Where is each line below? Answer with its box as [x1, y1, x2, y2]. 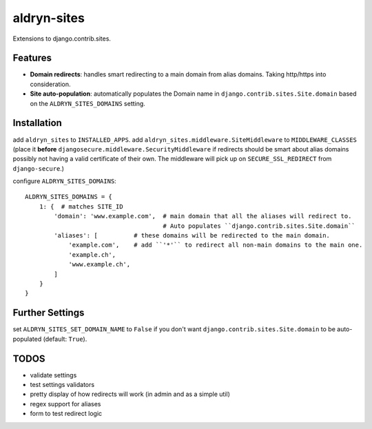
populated [12, 335, 42, 343]
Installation [12, 117, 62, 129]
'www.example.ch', [68, 260, 131, 269]
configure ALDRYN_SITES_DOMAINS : [12, 177, 116, 185]
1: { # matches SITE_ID [39, 202, 123, 210]
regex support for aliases [30, 399, 101, 408]
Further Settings [12, 307, 85, 319]
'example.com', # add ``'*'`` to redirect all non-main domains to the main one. [68, 241, 363, 249]
